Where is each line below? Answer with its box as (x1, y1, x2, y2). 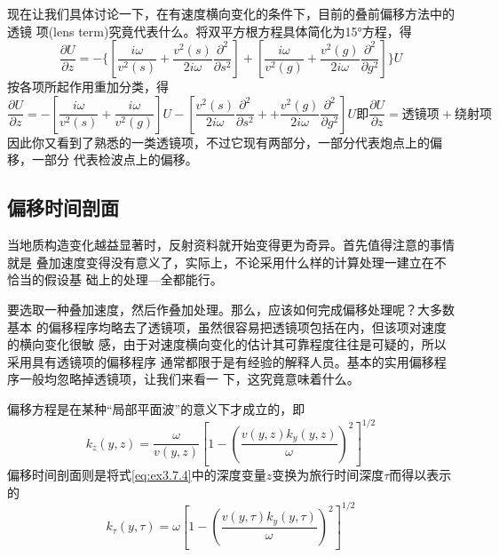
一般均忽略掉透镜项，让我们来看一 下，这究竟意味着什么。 (19, 370, 360, 388)
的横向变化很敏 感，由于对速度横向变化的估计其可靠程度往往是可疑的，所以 (7, 335, 447, 354)
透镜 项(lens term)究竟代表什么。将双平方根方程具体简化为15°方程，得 (7, 21, 412, 40)
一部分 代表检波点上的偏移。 (31, 150, 198, 169)
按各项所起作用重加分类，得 (7, 77, 169, 96)
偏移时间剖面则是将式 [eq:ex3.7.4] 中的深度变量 (7, 465, 266, 484)
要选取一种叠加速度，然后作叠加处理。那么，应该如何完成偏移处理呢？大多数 (7, 299, 455, 318)
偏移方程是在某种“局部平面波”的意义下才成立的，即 (7, 399, 305, 418)
